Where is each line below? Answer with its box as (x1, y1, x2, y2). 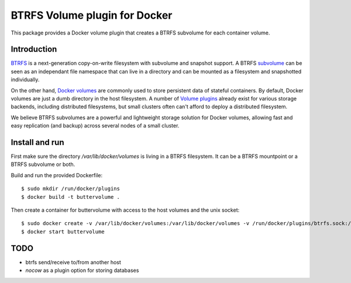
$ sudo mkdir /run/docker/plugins (21, 185, 120, 192)
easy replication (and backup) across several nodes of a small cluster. (11, 122, 180, 129)
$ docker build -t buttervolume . (21, 194, 120, 200)
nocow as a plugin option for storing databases (25, 267, 139, 274)
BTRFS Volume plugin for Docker (11, 9, 173, 22)
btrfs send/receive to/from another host (25, 258, 121, 265)
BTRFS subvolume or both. (11, 161, 75, 168)
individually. (11, 76, 40, 83)
